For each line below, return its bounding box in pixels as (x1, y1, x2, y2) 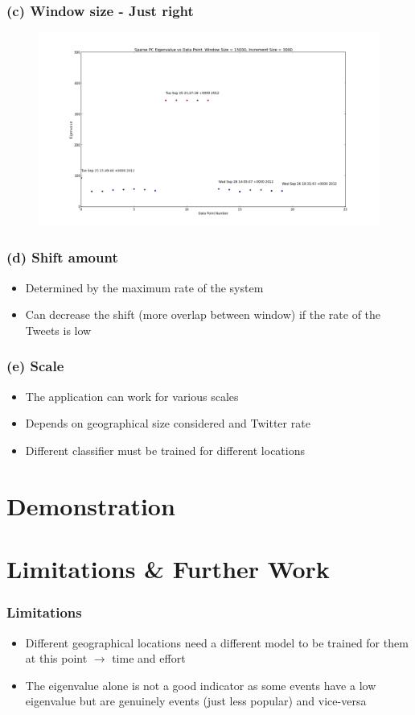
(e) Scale (6, 356, 64, 376)
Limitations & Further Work (6, 552, 330, 585)
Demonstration (6, 489, 175, 522)
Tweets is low (25, 321, 92, 338)
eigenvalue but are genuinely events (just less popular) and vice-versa (25, 692, 367, 709)
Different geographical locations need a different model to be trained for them (25, 634, 409, 651)
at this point (25, 650, 88, 667)
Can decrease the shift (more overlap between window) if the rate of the (25, 306, 381, 323)
